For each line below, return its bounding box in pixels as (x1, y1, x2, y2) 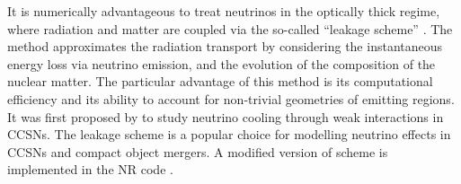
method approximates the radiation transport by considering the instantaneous (7, 37, 443, 56)
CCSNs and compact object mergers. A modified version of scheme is (7, 142, 388, 161)
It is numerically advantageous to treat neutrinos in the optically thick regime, (7, 2, 440, 20)
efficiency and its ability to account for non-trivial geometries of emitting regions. (7, 89, 455, 108)
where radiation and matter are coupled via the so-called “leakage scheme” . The (7, 19, 453, 38)
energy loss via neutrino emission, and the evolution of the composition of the (7, 54, 436, 73)
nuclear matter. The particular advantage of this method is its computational (7, 72, 433, 91)
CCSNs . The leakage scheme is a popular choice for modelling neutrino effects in (7, 125, 451, 144)
